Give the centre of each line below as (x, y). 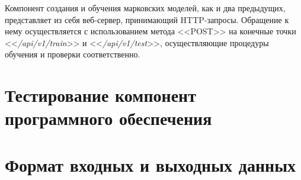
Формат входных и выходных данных (150, 164)
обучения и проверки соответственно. (73, 54)
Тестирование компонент (100, 95)
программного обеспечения (108, 118)
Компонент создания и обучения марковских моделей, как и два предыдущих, (145, 8)
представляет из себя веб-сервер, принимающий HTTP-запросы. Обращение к (147, 19)
